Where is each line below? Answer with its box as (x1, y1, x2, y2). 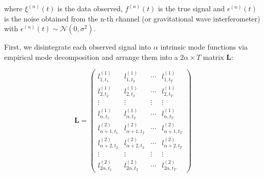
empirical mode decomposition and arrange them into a (4, 51, 178, 62)
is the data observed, (57, 3, 123, 13)
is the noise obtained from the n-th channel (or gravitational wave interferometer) (4, 13, 260, 24)
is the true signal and (158, 3, 225, 13)
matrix (203, 51, 224, 62)
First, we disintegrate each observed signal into (4, 41, 151, 52)
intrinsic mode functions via (160, 41, 248, 52)
